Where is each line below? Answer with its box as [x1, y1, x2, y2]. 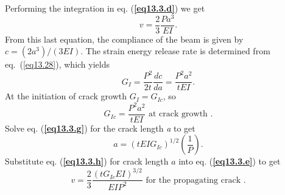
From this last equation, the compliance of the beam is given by [5, 32, 244, 45]
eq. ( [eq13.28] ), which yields [5, 58, 110, 71]
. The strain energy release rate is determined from [80, 44, 270, 57]
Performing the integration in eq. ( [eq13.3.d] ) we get [5, 2, 205, 14]
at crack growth [149, 110, 208, 119]
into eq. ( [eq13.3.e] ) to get [178, 155, 281, 168]
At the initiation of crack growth [5, 90, 127, 102]
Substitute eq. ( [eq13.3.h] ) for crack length [5, 155, 169, 168]
